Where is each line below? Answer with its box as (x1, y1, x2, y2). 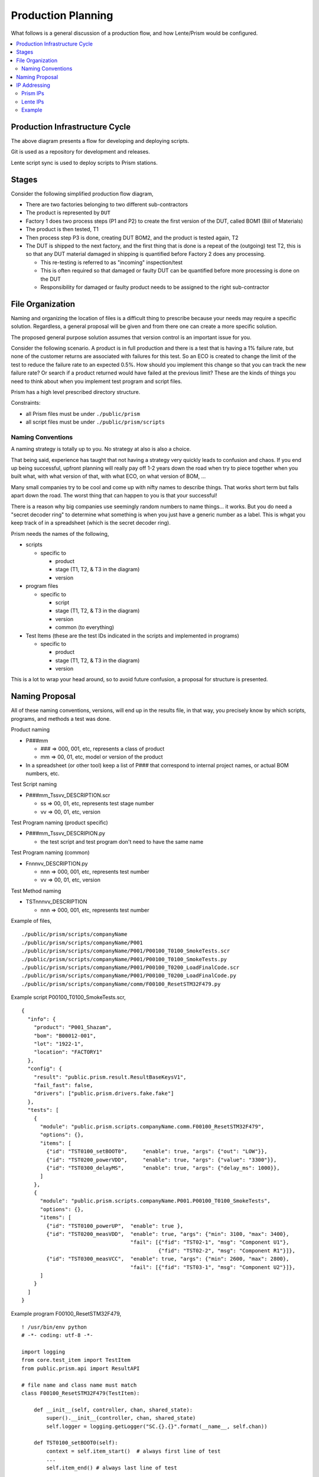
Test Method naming (11, 887, 61, 894)
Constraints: (11, 399, 41, 406)
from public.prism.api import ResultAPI (21, 1365, 140, 1372)
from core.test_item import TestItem (21, 1356, 131, 1364)
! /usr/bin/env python (21, 1323, 87, 1330)
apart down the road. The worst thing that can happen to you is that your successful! (11, 492, 217, 499)
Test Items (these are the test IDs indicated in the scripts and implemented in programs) (25, 632, 239, 639)
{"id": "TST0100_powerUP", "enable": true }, (46, 1222, 184, 1229)
